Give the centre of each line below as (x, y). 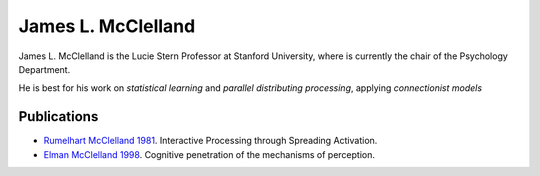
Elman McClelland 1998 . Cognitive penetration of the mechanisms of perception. (209, 154)
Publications (58, 116)
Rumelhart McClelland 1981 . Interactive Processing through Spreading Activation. (210, 141)
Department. (44, 69)
